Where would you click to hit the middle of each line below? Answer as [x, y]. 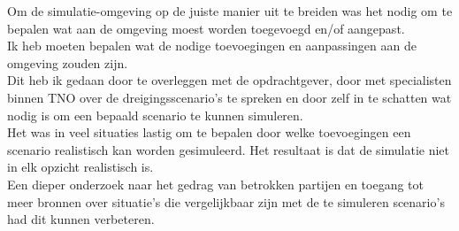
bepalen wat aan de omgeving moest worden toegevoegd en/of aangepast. [206, 28]
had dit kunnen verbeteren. [81, 219]
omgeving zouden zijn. [68, 62]
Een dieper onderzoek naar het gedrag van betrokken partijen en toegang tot [216, 184]
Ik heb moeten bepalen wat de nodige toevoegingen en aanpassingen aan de [212, 46]
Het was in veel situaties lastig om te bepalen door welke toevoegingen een [209, 132]
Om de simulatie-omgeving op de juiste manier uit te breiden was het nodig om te [230, 11]
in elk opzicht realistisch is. [80, 167]
